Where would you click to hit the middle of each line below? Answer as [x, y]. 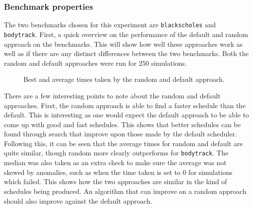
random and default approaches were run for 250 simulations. [95, 63]
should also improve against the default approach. [78, 200]
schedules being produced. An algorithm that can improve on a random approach [125, 191]
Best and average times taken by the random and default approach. [124, 79]
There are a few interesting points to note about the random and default [112, 95]
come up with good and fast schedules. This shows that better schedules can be [122, 124]
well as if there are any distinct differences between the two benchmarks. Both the [126, 53]
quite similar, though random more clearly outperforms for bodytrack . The [116, 153]
